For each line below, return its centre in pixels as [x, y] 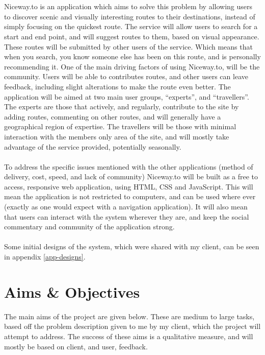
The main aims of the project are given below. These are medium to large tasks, [129, 316]
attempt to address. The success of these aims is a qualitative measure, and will [129, 336]
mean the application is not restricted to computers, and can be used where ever [130, 196]
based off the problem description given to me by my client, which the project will [132, 326]
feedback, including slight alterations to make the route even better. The [117, 86]
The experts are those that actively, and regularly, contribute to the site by [122, 107]
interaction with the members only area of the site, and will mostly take [117, 136]
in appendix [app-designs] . [45, 257]
